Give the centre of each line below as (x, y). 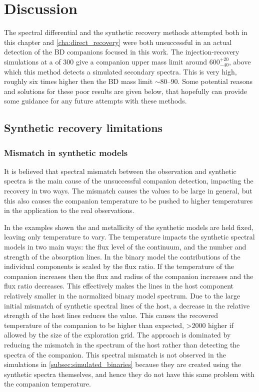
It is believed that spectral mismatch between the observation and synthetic (120, 171)
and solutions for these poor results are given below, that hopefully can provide (125, 91)
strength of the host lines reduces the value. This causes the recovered (111, 315)
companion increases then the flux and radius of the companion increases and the (129, 276)
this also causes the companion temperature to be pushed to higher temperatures (128, 200)
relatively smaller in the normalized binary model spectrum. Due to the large (122, 295)
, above (240, 61)
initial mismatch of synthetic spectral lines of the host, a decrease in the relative (127, 305)
